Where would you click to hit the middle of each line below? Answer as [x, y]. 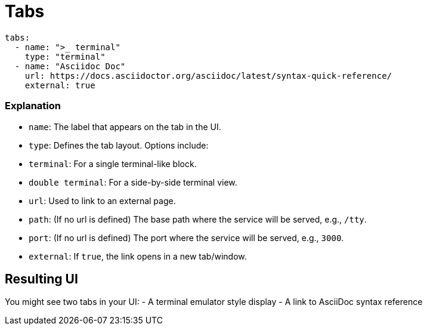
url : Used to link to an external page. [102, 201]
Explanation [33, 106]
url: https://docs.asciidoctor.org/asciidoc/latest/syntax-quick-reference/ [208, 75]
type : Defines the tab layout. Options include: [119, 145]
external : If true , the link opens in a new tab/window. [138, 256]
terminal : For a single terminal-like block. [113, 164]
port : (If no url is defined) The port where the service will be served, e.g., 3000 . [186, 238]
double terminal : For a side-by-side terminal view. [133, 182]
